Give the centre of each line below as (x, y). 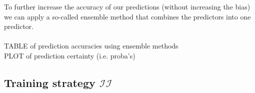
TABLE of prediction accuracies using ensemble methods (91, 46)
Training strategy (50, 82)
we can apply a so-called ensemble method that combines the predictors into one (127, 16)
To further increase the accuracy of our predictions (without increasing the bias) (127, 6)
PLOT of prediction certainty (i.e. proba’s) (70, 55)
